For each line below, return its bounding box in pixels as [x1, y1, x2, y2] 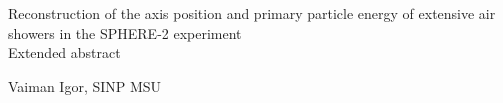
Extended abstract [8, 42, 121, 63]
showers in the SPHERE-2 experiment [8, 22, 242, 43]
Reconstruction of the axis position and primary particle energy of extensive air [8, 3, 496, 23]
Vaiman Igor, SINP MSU [8, 75, 162, 96]
